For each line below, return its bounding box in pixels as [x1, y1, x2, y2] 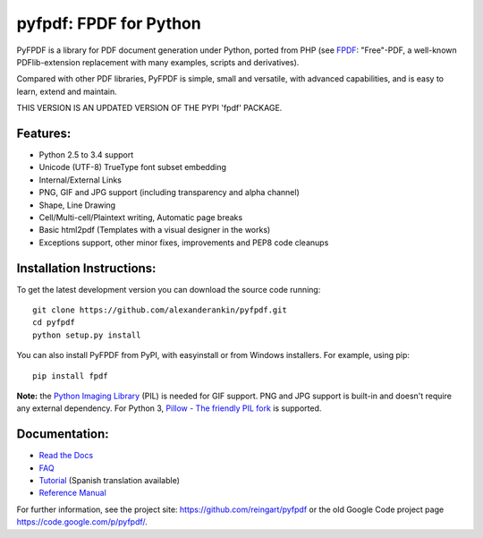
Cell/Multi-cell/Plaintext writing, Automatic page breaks [38, 211, 243, 223]
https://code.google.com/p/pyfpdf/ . [16, 517, 148, 527]
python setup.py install [32, 329, 141, 340]
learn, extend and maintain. [16, 86, 118, 97]
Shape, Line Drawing [38, 200, 116, 210]
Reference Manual [38, 488, 106, 499]
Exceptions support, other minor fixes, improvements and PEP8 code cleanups [38, 237, 329, 248]
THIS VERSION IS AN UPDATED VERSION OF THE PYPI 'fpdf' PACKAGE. [16, 103, 283, 114]
